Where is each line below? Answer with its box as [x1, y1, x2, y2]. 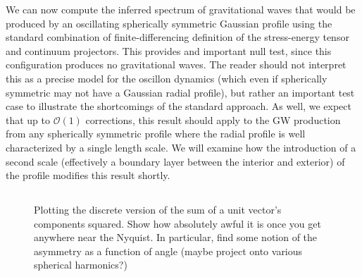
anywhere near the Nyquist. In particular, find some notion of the [34, 230, 318, 245]
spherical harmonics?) [34, 257, 127, 272]
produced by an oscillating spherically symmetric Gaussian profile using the [6, 16, 332, 30]
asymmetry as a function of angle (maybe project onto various [34, 243, 303, 258]
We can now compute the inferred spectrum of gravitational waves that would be [6, 2, 356, 16]
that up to [6, 112, 51, 127]
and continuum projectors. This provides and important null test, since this [6, 43, 332, 58]
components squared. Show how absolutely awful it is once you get [34, 216, 321, 230]
